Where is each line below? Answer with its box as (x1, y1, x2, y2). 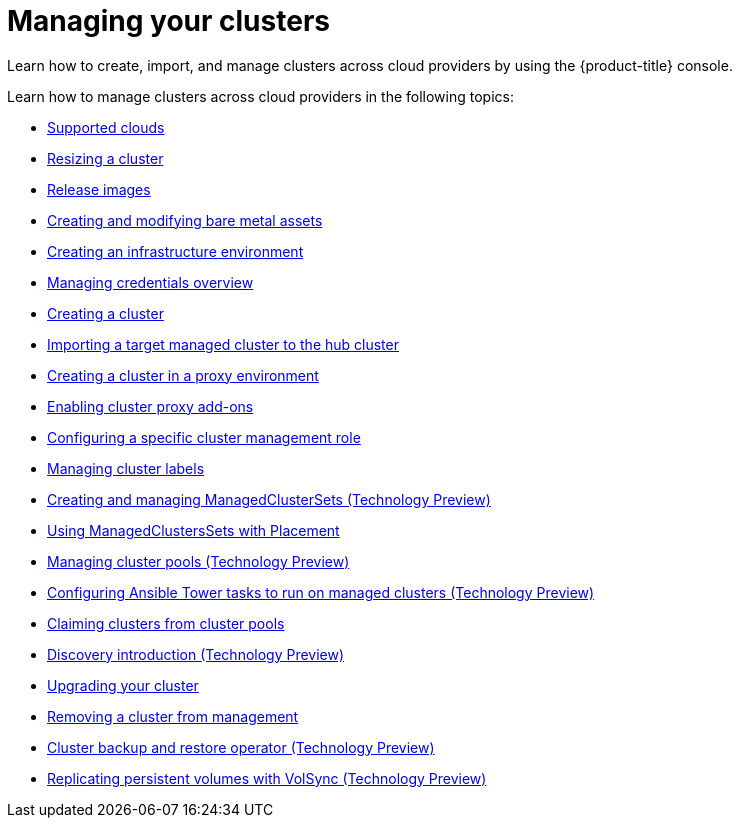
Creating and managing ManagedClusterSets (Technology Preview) (47, 490, 491, 508)
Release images (47, 180, 151, 198)
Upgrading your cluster (47, 676, 199, 694)
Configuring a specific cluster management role (47, 428, 361, 446)
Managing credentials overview (47, 273, 254, 291)
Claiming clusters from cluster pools (47, 614, 285, 632)
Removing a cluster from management (47, 707, 299, 725)
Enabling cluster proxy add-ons (47, 397, 254, 415)
